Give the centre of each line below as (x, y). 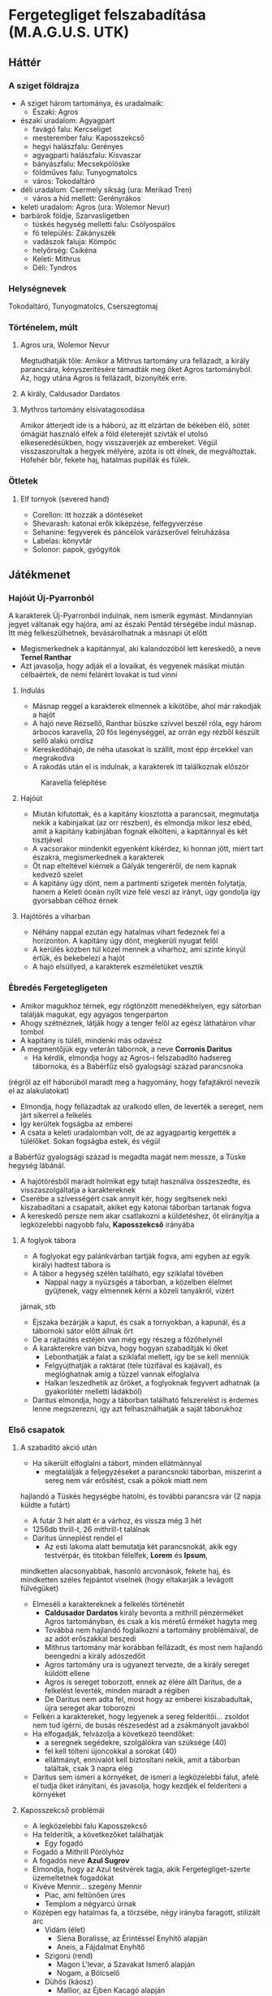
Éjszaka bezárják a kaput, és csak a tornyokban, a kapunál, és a (139, 1322)
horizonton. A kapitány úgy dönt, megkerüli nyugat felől (125, 941)
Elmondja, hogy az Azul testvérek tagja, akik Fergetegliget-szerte (141, 1869)
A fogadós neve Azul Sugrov (81, 1861)
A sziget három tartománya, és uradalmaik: (92, 103)
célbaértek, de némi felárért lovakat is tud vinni (99, 675)
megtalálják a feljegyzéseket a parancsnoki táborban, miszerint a (153, 1472)
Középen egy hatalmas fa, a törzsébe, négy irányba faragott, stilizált (146, 1913)
